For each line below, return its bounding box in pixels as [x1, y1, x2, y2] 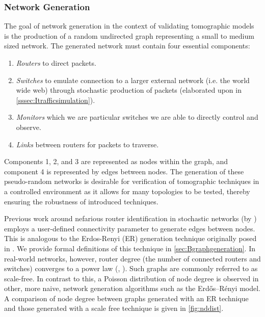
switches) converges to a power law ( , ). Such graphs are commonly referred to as [4, 263, 258, 274]
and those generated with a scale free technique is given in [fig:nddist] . [4, 303, 224, 313]
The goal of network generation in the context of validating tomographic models [4, 20, 254, 31]
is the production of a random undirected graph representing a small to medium [4, 30, 254, 41]
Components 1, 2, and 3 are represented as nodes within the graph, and [4, 156, 228, 167]
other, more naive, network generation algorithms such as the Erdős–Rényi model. [4, 283, 260, 294]
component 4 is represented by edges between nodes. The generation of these [4, 166, 244, 176]
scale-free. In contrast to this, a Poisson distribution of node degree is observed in [4, 273, 259, 283]
